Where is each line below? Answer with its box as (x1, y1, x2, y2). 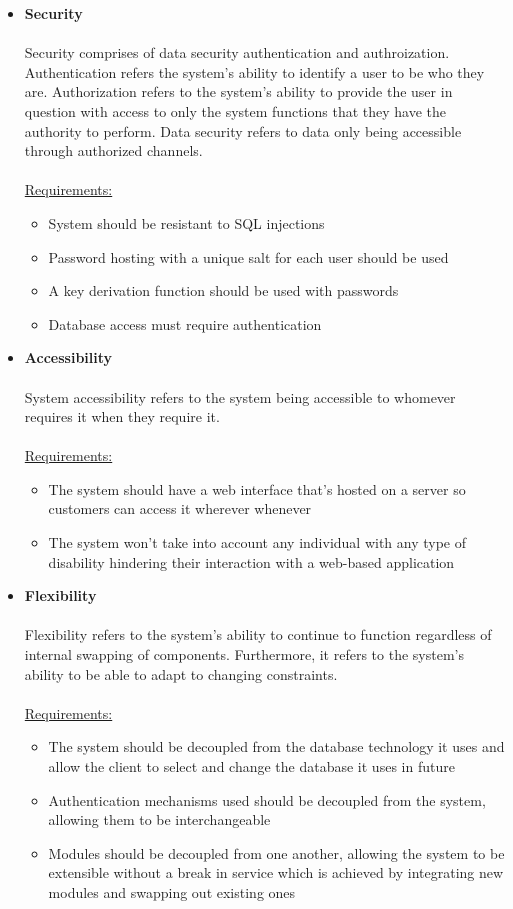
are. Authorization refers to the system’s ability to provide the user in (24, 81, 453, 102)
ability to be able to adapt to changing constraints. (24, 663, 338, 684)
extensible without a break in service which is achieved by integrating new (48, 862, 504, 883)
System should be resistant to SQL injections (48, 212, 325, 233)
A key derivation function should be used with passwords (48, 280, 399, 301)
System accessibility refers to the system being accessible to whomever (24, 386, 456, 407)
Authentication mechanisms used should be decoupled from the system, (48, 789, 486, 810)
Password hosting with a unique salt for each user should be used (48, 246, 449, 267)
